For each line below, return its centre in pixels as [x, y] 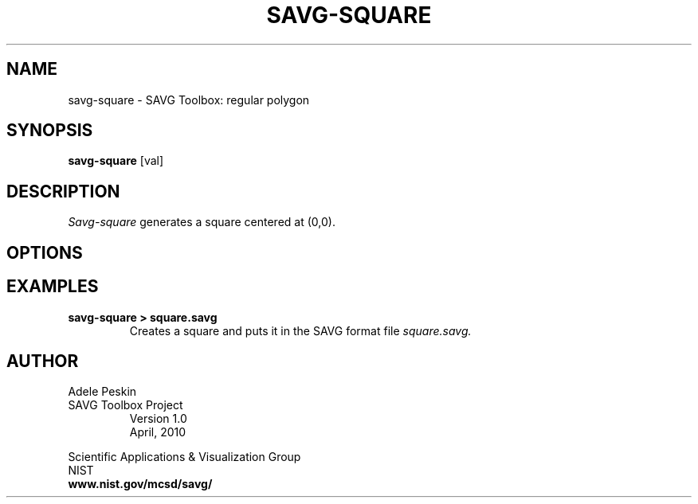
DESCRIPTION [63, 191]
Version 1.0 [158, 419]
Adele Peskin [102, 392]
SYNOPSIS [50, 131]
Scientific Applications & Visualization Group [184, 457]
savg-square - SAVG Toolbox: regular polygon [189, 100]
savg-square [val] [116, 161]
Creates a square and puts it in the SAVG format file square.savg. [300, 330]
